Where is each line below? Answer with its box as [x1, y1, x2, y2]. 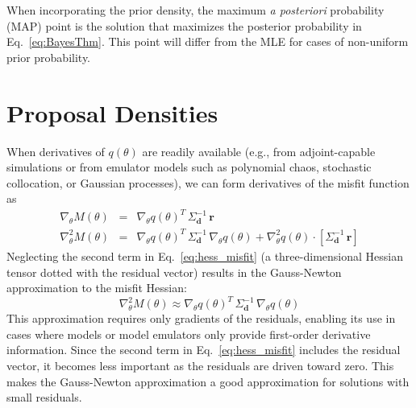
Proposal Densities [6, 96, 218, 129]
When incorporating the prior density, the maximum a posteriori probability [6, 2, 385, 18]
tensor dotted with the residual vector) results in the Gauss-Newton [6, 263, 342, 280]
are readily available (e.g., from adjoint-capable [142, 142, 376, 159]
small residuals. [6, 389, 82, 406]
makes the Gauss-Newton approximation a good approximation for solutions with [6, 373, 410, 389]
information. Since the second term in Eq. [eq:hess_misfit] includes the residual [6, 341, 401, 358]
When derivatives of [6, 142, 105, 159]
